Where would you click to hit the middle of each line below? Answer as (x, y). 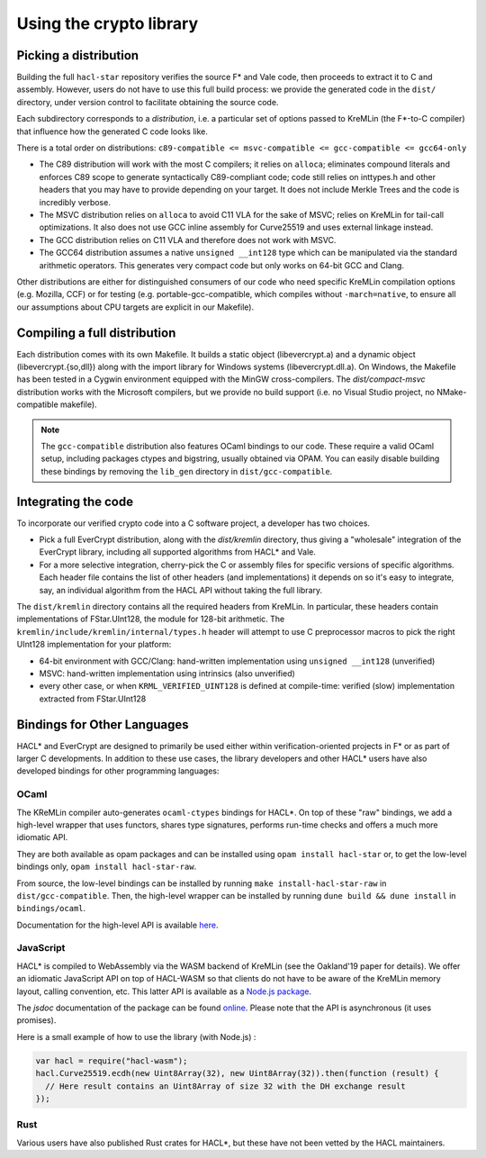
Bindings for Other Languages (103, 724)
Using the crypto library (107, 23)
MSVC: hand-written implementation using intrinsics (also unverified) (167, 673)
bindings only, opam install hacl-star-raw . (107, 867)
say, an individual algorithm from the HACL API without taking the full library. (181, 590)
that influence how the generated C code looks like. (112, 131)
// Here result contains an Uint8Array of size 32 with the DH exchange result (226, 1086)
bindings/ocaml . (51, 909)
